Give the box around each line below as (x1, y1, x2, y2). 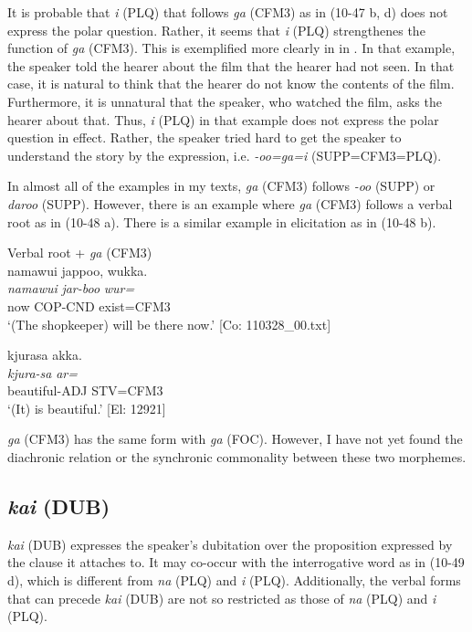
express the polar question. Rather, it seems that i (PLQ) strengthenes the (7, 20, 425, 39)
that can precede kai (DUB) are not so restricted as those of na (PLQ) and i (7, 588, 436, 607)
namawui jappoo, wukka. (7, 260, 148, 279)
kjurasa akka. (7, 345, 82, 364)
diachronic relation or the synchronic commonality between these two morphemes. (7, 448, 467, 467)
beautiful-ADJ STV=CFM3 (7, 381, 163, 400)
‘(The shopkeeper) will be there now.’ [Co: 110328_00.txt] (7, 314, 331, 333)
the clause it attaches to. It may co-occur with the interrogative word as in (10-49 (7, 553, 465, 572)
